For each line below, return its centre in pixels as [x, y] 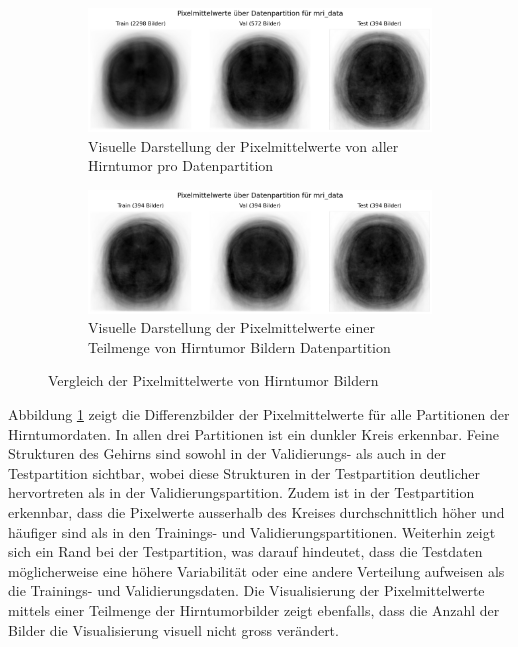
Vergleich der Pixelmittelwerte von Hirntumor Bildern [213, 380]
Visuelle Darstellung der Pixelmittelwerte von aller [243, 145]
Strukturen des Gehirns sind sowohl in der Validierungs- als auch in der [227, 453]
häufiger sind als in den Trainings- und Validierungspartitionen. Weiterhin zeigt [252, 531]
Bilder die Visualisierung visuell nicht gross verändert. [173, 629]
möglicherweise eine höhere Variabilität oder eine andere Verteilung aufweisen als [256, 570]
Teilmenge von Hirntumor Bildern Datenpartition [239, 346]
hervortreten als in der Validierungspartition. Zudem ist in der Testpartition [241, 492]
